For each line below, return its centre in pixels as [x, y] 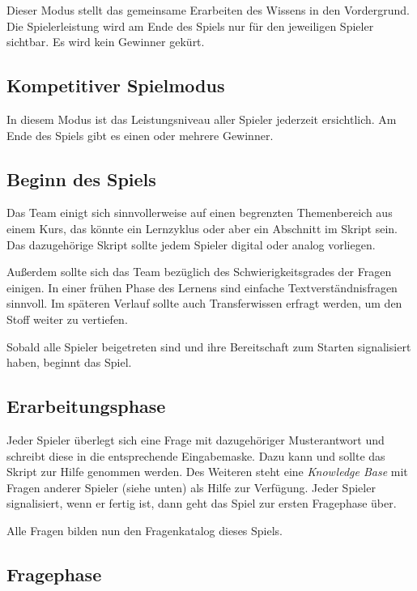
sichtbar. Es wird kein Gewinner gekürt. [106, 42]
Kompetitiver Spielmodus [116, 85]
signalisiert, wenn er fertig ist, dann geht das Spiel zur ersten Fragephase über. [202, 503]
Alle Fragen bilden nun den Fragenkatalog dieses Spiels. [145, 530]
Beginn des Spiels [81, 179]
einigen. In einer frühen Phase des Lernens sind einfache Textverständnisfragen [202, 287]
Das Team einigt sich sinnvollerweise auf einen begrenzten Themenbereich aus [200, 213]
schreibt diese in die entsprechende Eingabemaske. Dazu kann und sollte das [196, 455]
